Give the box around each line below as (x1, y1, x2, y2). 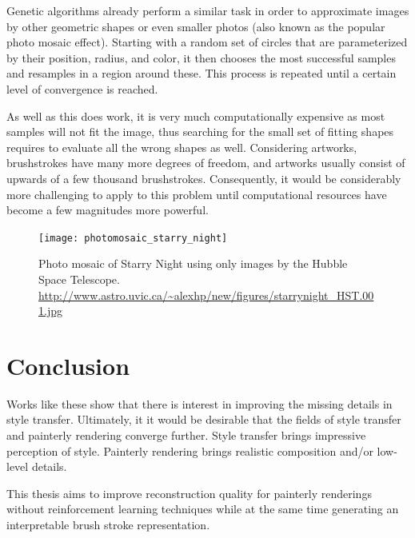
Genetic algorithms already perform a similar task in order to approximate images (6, 2, 409, 18)
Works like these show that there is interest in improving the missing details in (6, 395, 393, 412)
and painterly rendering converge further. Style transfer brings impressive (6, 427, 366, 444)
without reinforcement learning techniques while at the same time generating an (6, 500, 399, 517)
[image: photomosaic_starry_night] (38, 232, 228, 244)
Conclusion (6, 349, 130, 381)
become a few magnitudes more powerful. (6, 201, 209, 218)
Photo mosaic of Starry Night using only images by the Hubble (38, 255, 348, 272)
